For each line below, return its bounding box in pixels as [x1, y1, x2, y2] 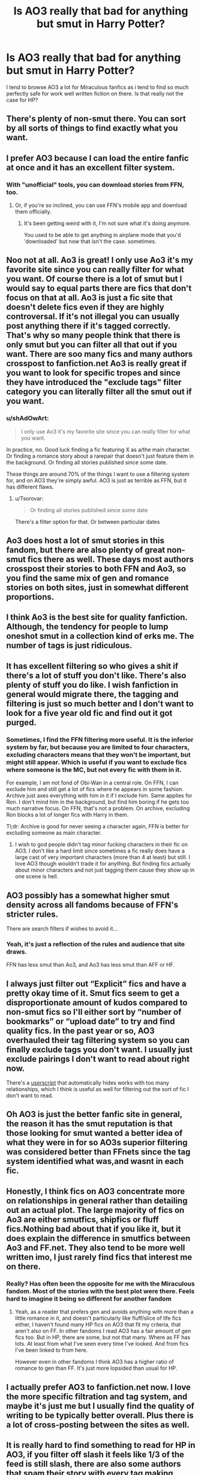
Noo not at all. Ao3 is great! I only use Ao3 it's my [6, 255, 193, 265]
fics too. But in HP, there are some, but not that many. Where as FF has [14, 1334, 191, 1341]
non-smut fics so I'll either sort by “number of [6, 1006, 182, 1017]
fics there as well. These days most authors [27, 555, 194, 565]
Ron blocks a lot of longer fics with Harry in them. [6, 811, 129, 819]
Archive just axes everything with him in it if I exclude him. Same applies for [6, 792, 193, 799]
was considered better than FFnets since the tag [6, 1147, 191, 1157]
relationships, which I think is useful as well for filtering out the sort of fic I [6, 1086, 189, 1093]
